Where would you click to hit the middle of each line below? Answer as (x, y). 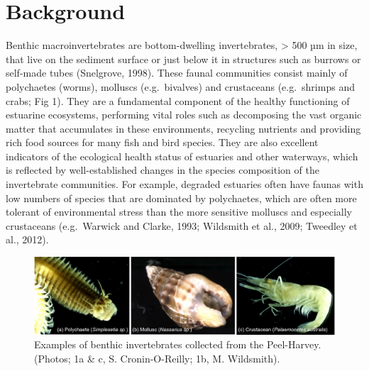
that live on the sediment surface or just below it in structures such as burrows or (183, 59)
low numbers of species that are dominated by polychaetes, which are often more (181, 198)
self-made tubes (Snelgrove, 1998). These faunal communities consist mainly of (177, 73)
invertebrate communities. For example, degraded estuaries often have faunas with (184, 184)
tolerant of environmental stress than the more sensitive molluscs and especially (179, 212)
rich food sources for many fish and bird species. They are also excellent (162, 142)
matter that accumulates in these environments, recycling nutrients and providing (183, 128)
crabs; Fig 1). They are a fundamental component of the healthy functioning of (178, 100)
